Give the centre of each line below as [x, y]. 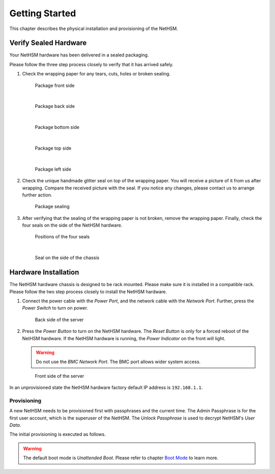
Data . [15, 425]
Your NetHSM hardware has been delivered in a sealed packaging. [79, 55]
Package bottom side [57, 127]
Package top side [53, 148]
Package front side [55, 85]
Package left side [53, 169]
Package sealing [52, 207]
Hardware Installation [44, 272]
